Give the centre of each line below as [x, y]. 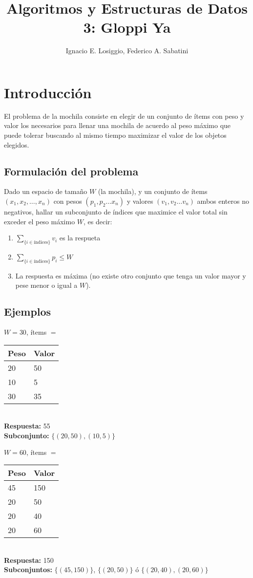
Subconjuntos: [28, 569]
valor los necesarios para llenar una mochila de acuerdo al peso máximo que [117, 125]
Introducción [48, 92]
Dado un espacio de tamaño [46, 191]
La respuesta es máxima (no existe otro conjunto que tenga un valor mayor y [131, 275]
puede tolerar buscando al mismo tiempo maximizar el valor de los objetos [115, 135]
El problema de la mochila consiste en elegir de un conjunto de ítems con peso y [124, 116]
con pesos [68, 201]
